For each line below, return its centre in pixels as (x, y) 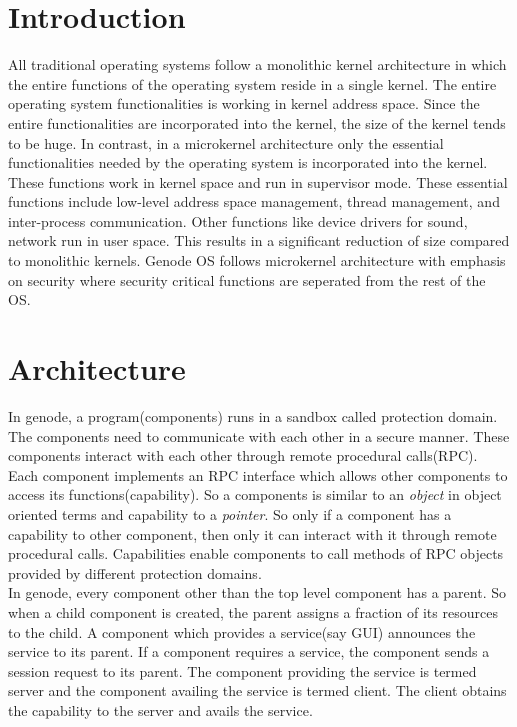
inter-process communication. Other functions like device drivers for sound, (238, 220)
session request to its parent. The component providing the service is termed (242, 670)
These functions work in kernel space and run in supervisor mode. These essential (258, 181)
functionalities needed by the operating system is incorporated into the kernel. (248, 162)
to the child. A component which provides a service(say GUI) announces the (242, 631)
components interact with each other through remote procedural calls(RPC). (243, 455)
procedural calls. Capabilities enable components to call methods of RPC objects (256, 553)
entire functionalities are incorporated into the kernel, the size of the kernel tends (257, 122)
